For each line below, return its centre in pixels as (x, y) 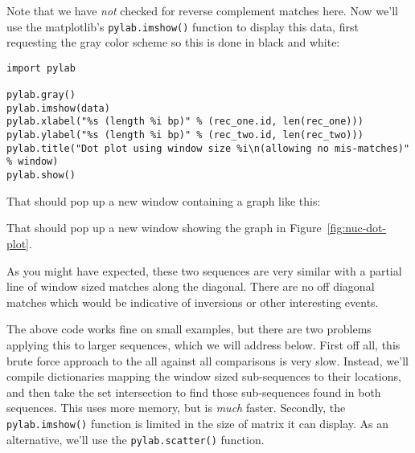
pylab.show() (41, 175)
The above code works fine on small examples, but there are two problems (189, 329)
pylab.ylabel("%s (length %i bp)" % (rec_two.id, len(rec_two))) (185, 135)
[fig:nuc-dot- (357, 228)
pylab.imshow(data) (58, 108)
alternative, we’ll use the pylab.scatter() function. (136, 439)
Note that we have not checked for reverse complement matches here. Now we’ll (202, 10)
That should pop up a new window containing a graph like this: (164, 200)
